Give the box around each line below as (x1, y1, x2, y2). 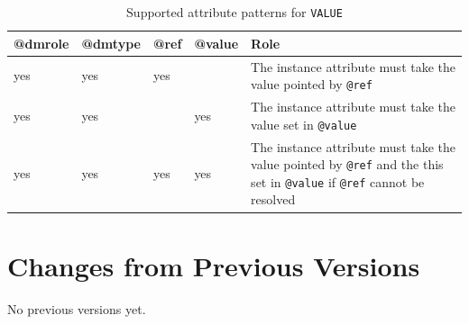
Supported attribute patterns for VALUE (126, 3, 343, 21)
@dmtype (81, 33, 141, 52)
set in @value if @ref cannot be (251, 172, 425, 191)
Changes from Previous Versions (7, 247, 420, 283)
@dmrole (14, 33, 69, 52)
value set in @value (251, 114, 357, 133)
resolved (251, 190, 296, 209)
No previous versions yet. (7, 299, 146, 318)
